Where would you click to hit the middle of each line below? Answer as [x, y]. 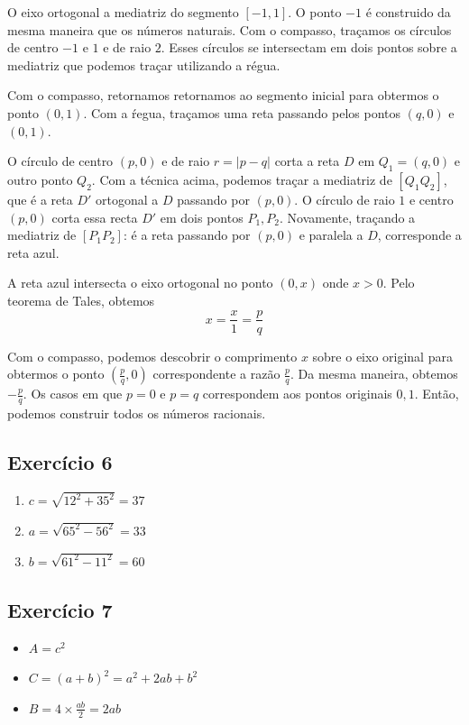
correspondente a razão [216, 374]
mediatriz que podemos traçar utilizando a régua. [144, 64]
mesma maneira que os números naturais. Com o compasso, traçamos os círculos [230, 29]
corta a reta [307, 161]
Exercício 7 [60, 609]
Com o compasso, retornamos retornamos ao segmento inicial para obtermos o [223, 95]
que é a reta [40, 199]
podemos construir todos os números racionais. [137, 413]
